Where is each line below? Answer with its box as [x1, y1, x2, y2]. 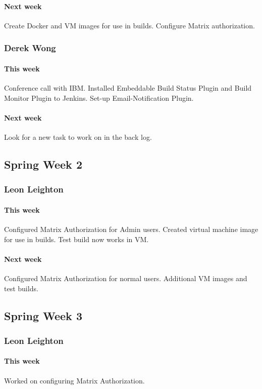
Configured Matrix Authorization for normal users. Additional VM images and [4, 273, 247, 284]
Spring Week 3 [4, 307, 82, 323]
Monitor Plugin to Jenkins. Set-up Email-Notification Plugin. [4, 92, 194, 103]
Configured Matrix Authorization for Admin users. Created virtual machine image [4, 224, 258, 235]
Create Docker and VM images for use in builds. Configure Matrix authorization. [4, 20, 255, 30]
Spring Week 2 [4, 157, 82, 172]
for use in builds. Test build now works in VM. [4, 234, 149, 244]
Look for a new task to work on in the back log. [4, 132, 152, 142]
